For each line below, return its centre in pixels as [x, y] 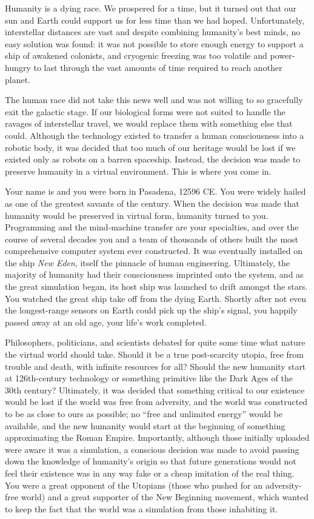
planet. [18, 79]
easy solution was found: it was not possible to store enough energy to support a [154, 43]
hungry [18, 67]
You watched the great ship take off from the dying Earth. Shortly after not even [156, 298]
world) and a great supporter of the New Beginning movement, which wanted [165, 497]
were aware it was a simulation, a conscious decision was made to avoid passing [152, 449]
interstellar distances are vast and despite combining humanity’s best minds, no [153, 32]
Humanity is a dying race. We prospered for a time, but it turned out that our [151, 8]
